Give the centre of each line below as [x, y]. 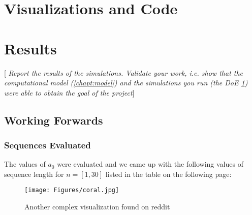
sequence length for [34, 174]
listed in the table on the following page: [168, 174]
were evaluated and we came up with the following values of [150, 164]
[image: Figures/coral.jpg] [72, 190]
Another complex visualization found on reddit [97, 207]
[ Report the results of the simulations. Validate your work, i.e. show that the [124, 72]
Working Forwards [54, 120]
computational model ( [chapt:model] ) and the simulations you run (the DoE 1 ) [126, 83]
